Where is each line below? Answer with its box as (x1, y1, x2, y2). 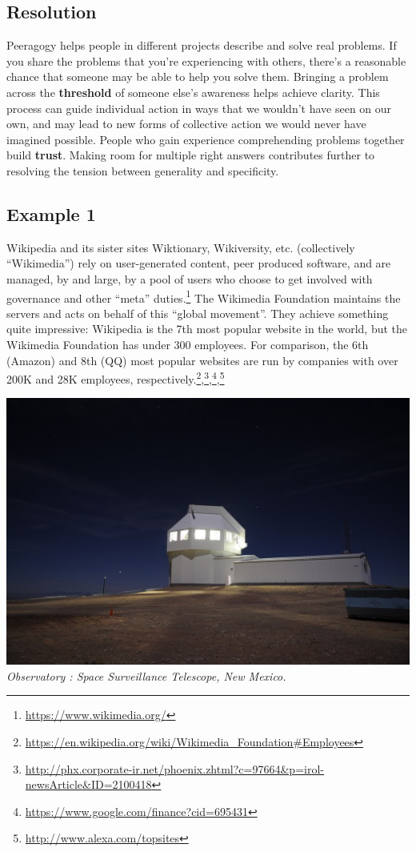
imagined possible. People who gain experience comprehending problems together (6, 131, 405, 147)
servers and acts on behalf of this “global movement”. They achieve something (6, 304, 389, 321)
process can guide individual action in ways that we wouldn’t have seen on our (6, 99, 392, 116)
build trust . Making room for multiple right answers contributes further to (6, 147, 375, 163)
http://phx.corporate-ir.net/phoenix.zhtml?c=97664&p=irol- (25, 760, 324, 777)
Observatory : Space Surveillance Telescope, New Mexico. (6, 667, 286, 684)
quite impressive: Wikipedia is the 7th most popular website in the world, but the (6, 320, 408, 337)
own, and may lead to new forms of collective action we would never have (6, 115, 366, 132)
